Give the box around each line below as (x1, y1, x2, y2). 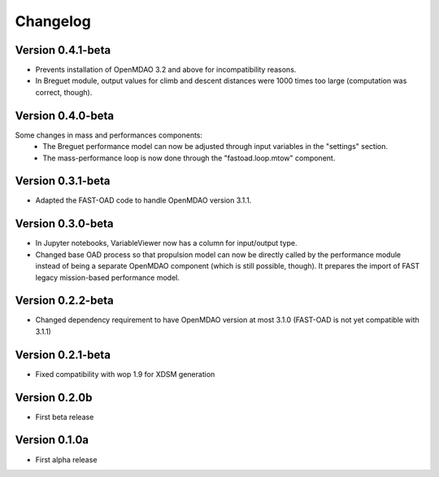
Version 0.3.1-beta (15, 174, 111, 188)
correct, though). (35, 87, 93, 97)
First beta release (35, 412, 94, 422)
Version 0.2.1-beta (15, 348, 111, 361)
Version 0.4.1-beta (15, 43, 111, 57)
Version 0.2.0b (15, 391, 93, 405)
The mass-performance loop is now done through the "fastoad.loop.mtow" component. (42, 153, 336, 163)
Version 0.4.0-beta (15, 108, 115, 122)
